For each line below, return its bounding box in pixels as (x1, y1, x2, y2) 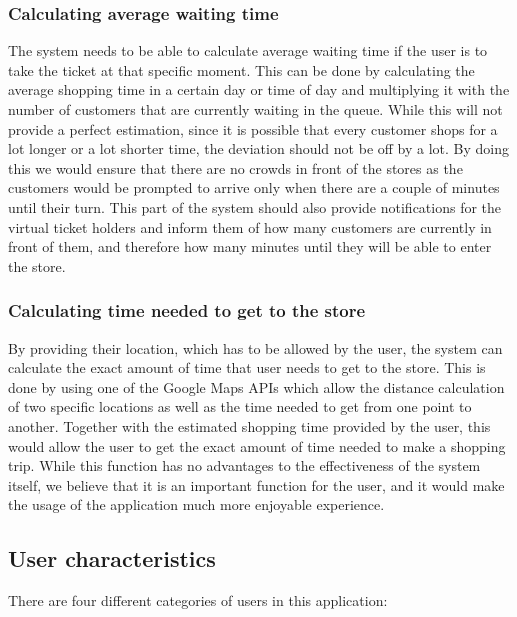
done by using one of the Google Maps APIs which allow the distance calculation (8, 376, 505, 397)
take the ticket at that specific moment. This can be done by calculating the (8, 59, 475, 80)
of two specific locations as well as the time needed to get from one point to (8, 396, 472, 417)
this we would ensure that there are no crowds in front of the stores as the (8, 157, 463, 178)
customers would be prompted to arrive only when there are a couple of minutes (8, 177, 500, 198)
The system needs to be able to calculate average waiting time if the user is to (8, 40, 488, 61)
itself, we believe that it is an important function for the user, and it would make (8, 474, 505, 495)
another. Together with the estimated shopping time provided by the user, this (8, 415, 491, 436)
